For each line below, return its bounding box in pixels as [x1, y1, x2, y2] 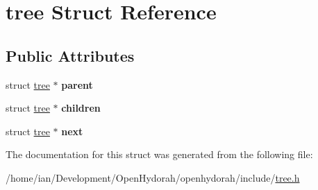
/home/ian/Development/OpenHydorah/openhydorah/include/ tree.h [6, 170, 300, 184]
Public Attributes [6, 44, 135, 66]
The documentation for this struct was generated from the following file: [6, 147, 313, 162]
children [61, 101, 101, 115]
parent [61, 77, 93, 92]
